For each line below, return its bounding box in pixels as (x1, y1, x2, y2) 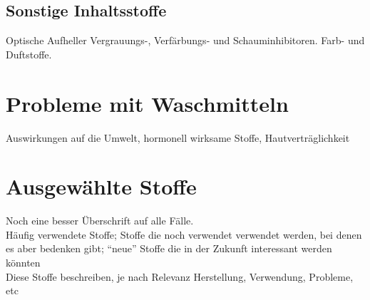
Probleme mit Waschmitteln (6, 88, 289, 118)
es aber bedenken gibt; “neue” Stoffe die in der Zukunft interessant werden (6, 241, 332, 256)
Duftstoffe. (6, 46, 52, 61)
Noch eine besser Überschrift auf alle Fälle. (6, 213, 194, 228)
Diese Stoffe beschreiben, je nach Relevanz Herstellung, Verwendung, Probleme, (6, 269, 354, 284)
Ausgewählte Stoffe (6, 172, 197, 201)
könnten (6, 255, 41, 270)
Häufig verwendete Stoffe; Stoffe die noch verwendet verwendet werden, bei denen (6, 227, 362, 242)
